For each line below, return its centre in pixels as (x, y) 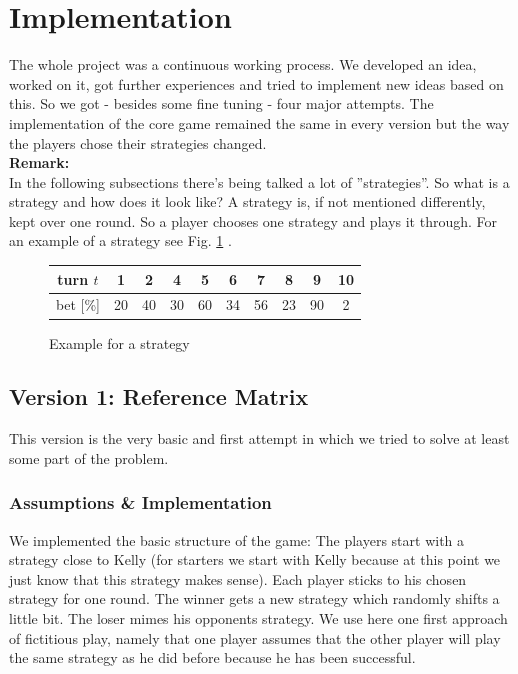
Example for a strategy (119, 342)
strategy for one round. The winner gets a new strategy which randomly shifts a (254, 598)
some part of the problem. (89, 457)
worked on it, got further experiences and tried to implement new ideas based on (256, 83)
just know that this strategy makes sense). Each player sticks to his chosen (238, 578)
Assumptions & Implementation (140, 502)
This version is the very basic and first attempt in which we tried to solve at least (259, 438)
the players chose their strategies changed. (138, 142)
